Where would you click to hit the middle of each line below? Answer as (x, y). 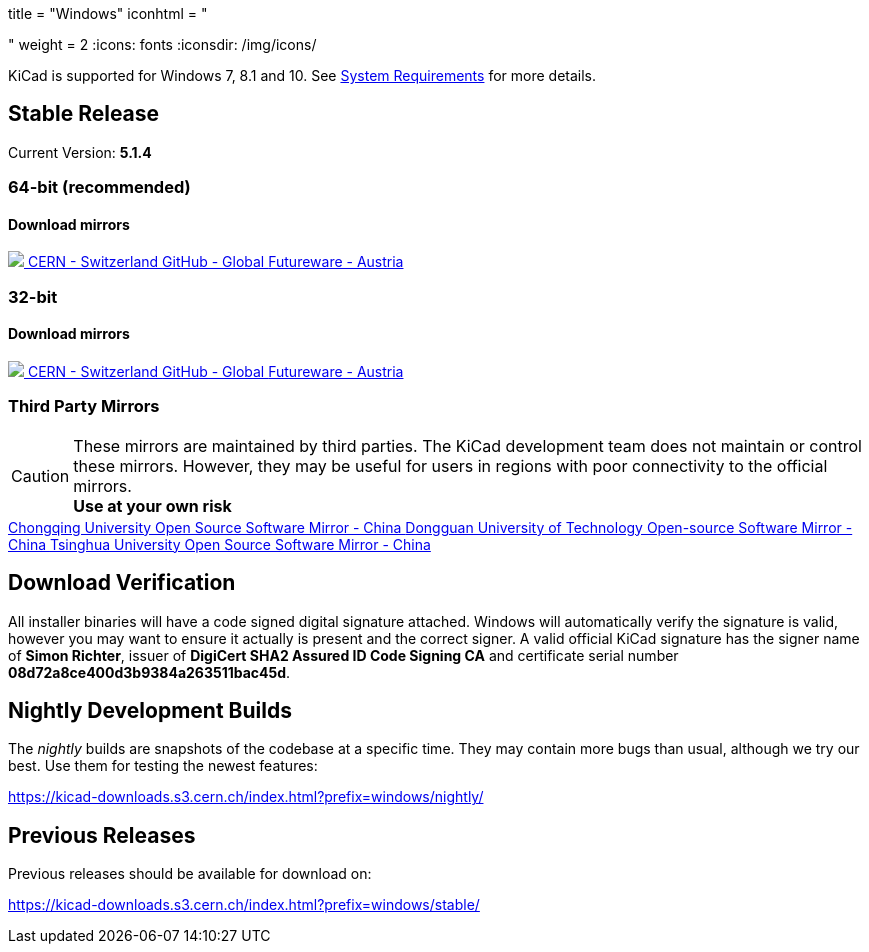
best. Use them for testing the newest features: (163, 766)
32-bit (33, 296)
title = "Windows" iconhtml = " (108, 13)
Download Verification (122, 583)
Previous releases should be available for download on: (190, 874)
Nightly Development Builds (150, 711)
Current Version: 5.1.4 (80, 152)
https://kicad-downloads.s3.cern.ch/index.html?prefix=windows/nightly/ (246, 797)
